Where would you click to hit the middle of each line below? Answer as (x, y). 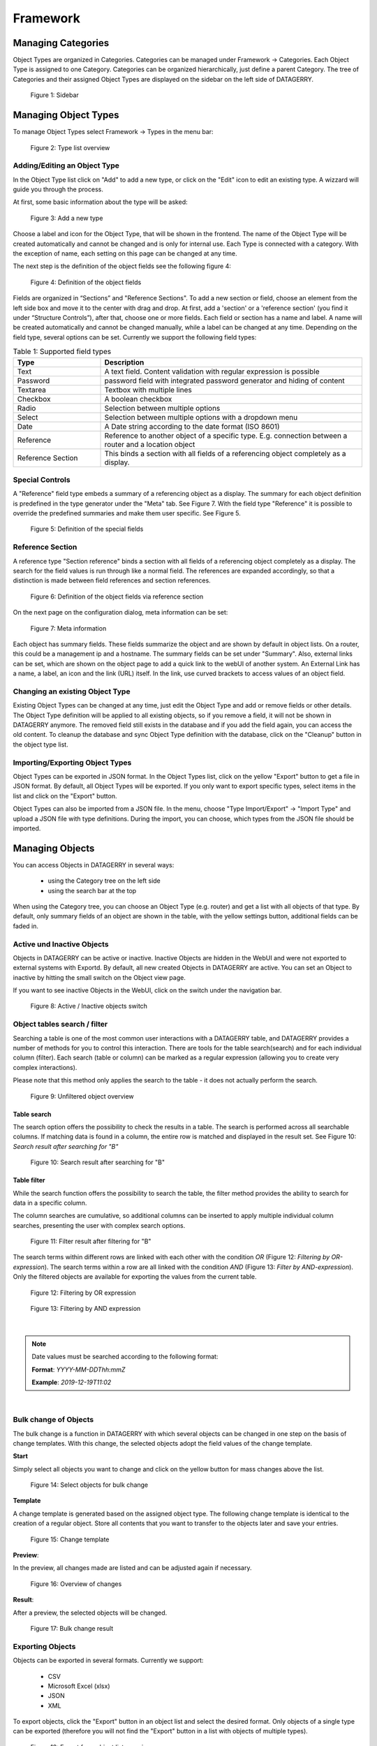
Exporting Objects (44, 1646)
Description (124, 362)
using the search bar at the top (92, 890)
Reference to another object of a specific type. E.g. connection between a (226, 435)
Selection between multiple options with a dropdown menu (201, 417)
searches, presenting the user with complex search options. (99, 1225)
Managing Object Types (66, 115)
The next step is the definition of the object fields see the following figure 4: (122, 266)
